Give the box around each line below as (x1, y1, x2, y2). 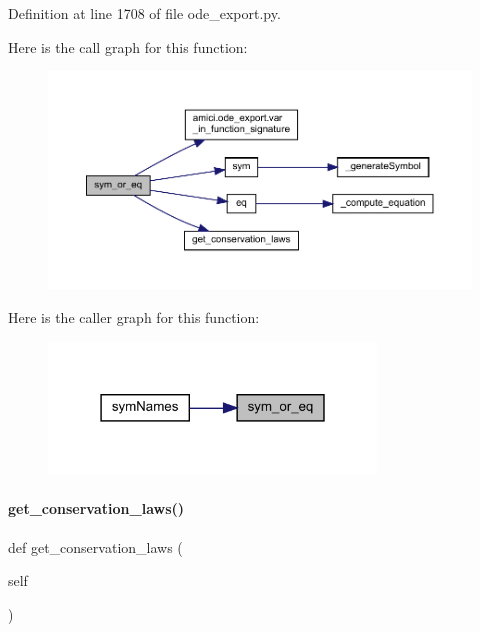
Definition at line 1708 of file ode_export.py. (8, 3, 281, 23)
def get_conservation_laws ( (8, 536, 183, 557)
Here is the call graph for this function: (8, 36, 248, 57)
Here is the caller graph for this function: (8, 307, 260, 328)
